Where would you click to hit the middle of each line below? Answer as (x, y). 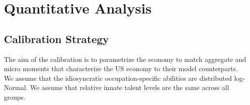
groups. (15, 97)
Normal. (16, 87)
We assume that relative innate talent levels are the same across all (130, 87)
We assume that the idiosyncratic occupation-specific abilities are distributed (118, 78)
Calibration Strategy (57, 38)
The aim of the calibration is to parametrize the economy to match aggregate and (125, 59)
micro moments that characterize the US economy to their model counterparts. (121, 68)
